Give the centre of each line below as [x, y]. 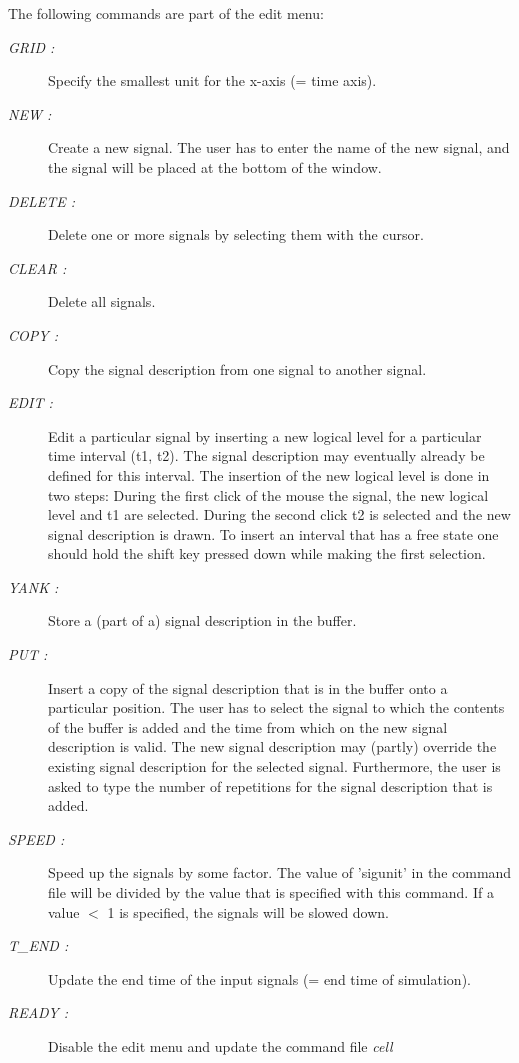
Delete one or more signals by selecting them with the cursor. [236, 234]
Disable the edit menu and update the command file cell [220, 1045]
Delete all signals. [102, 301]
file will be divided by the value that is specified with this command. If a [271, 892]
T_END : [38, 945]
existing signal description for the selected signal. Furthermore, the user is [274, 766]
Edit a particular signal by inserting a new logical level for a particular [265, 435]
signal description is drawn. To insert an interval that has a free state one [273, 533]
